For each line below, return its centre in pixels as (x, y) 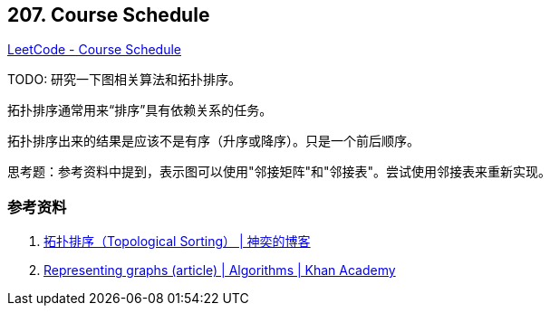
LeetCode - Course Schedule (94, 50)
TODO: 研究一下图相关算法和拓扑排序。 (125, 80)
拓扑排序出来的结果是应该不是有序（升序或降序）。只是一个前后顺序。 (213, 141)
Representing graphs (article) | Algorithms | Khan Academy (220, 270)
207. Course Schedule (109, 15)
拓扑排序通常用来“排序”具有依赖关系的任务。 (140, 110)
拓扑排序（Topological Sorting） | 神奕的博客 (177, 242)
